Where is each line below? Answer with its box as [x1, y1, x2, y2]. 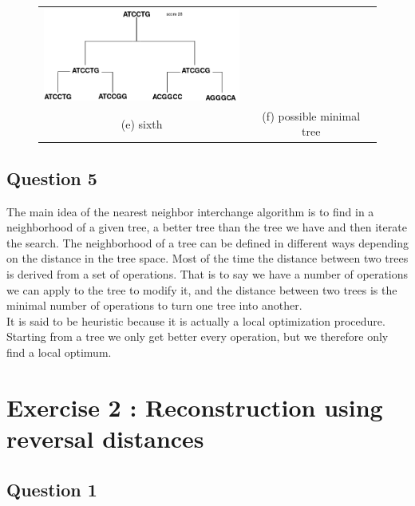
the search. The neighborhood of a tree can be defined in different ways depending [6, 234, 409, 251]
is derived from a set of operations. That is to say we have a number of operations [6, 266, 409, 283]
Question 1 [6, 476, 97, 501]
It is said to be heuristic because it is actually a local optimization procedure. [6, 312, 385, 329]
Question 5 [6, 165, 97, 190]
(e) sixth [121, 115, 163, 132]
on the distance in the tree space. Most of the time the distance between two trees [6, 250, 409, 267]
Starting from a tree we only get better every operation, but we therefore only [6, 328, 389, 345]
